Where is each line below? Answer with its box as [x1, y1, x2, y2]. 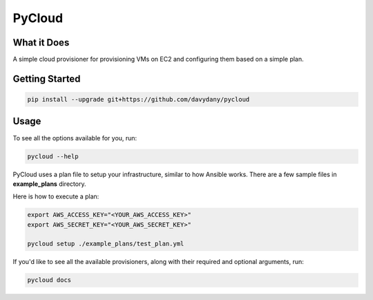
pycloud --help [27, 152, 79, 160]
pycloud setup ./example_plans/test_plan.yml [27, 240, 184, 248]
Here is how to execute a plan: [12, 192, 99, 200]
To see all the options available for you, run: [12, 133, 137, 142]
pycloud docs [27, 276, 72, 284]
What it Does [12, 37, 70, 48]
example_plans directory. [12, 180, 86, 188]
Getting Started [12, 73, 81, 84]
